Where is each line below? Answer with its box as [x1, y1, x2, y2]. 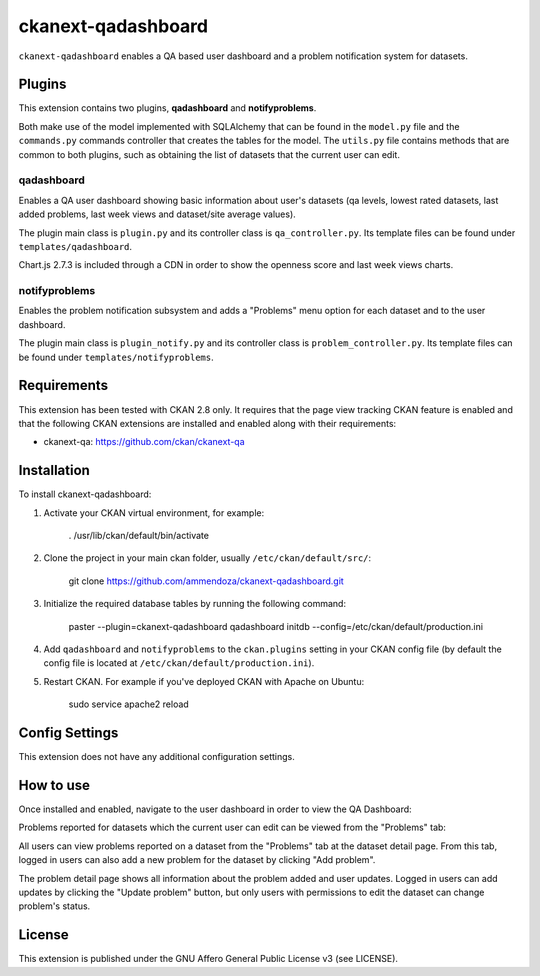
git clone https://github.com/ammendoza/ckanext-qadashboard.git [68, 575, 344, 587]
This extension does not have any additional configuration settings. [18, 751, 295, 763]
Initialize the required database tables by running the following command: [43, 598, 347, 610]
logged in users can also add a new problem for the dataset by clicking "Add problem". [18, 854, 376, 866]
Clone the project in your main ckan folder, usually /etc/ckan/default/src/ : [43, 552, 372, 564]
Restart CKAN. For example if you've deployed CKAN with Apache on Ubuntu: [43, 675, 365, 687]
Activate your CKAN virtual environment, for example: [43, 506, 265, 519]
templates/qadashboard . [18, 240, 133, 252]
